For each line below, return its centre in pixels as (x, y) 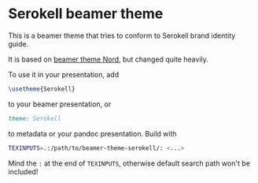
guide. (18, 43)
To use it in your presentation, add (64, 74)
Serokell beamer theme (86, 14)
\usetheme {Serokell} (42, 89)
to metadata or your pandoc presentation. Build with (92, 133)
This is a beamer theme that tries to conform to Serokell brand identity (122, 35)
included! (23, 171)
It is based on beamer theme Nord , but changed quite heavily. (108, 59)
